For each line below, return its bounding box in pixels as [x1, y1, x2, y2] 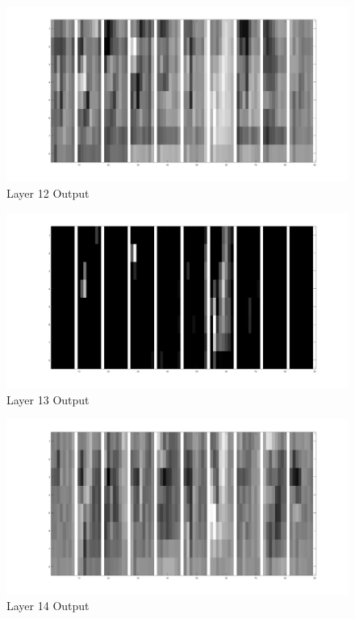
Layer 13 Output [6, 391, 90, 408]
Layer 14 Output [6, 597, 90, 614]
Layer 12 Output [6, 184, 90, 201]
